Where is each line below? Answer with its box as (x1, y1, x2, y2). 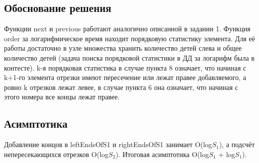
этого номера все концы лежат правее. (4, 91, 120, 102)
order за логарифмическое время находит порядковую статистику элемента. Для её (4, 33, 255, 43)
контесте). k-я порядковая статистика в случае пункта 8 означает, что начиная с (4, 62, 247, 73)
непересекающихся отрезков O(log (4, 149, 109, 159)
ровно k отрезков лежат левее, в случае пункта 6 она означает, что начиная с (4, 81, 238, 92)
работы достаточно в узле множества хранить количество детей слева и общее (4, 43, 242, 53)
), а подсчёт (219, 139, 255, 150)
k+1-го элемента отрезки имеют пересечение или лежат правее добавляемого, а (4, 72, 246, 82)
